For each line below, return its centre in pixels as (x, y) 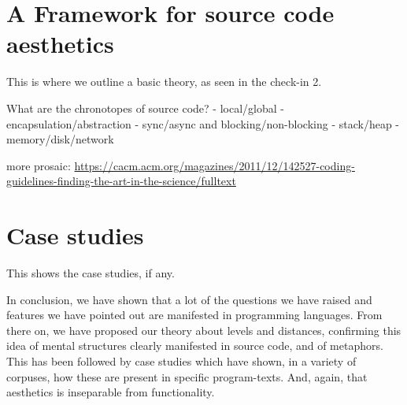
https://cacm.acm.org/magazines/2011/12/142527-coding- (215, 165)
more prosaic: (39, 165)
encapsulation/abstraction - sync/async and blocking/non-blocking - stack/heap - (203, 123)
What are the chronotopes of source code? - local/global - (145, 108)
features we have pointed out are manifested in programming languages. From (194, 315)
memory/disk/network (60, 139)
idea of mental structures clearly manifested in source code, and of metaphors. (195, 346)
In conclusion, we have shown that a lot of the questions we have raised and (189, 299)
